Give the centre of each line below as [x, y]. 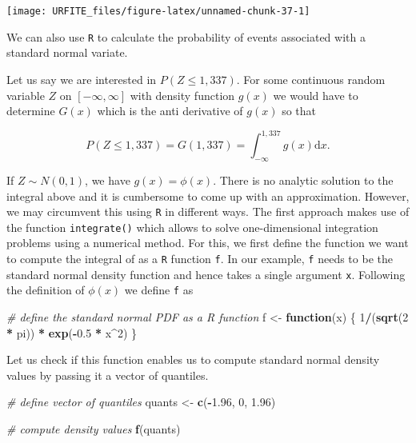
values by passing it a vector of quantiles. [108, 375]
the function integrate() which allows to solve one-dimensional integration [192, 227]
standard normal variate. [67, 52]
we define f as [159, 290]
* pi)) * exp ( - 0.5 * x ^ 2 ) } [72, 332]
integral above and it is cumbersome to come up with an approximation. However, [208, 196]
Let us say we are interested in [82, 79]
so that [299, 111]
